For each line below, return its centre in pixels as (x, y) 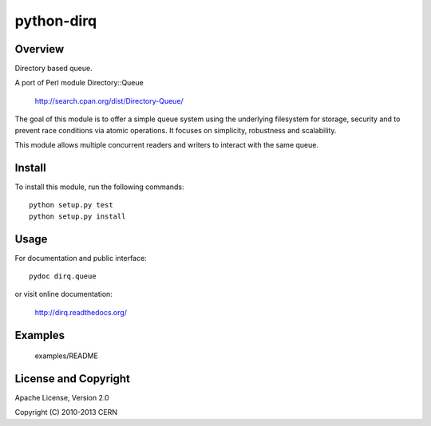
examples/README (67, 356)
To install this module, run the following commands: (99, 187)
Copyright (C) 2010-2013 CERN (66, 412)
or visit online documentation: (64, 294)
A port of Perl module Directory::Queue (79, 83)
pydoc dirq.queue (63, 276)
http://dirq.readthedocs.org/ (81, 312)
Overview (40, 49)
